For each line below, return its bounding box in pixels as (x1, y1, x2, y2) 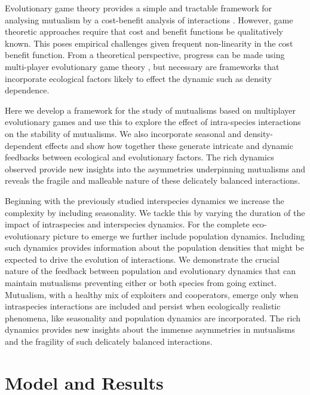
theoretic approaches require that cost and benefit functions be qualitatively (5, 25, 283, 38)
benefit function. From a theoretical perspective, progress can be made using (5, 48, 285, 61)
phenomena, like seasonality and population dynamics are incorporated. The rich (5, 311, 301, 324)
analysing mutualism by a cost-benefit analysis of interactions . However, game (5, 13, 293, 26)
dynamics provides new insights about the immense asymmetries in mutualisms (5, 323, 295, 336)
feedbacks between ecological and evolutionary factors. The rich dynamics (5, 151, 274, 163)
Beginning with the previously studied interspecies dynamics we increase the (5, 194, 284, 206)
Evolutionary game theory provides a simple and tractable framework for (5, 2, 272, 14)
